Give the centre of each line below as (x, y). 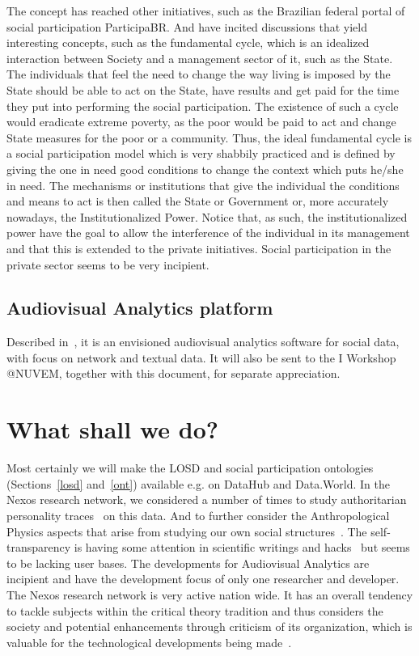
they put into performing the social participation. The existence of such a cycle (203, 106)
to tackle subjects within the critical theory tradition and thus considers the (195, 610)
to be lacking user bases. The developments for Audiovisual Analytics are (188, 563)
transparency (39, 547)
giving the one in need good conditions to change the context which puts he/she (205, 169)
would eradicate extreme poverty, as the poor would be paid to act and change (201, 122)
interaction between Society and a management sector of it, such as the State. (200, 58)
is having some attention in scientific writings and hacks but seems (242, 547)
